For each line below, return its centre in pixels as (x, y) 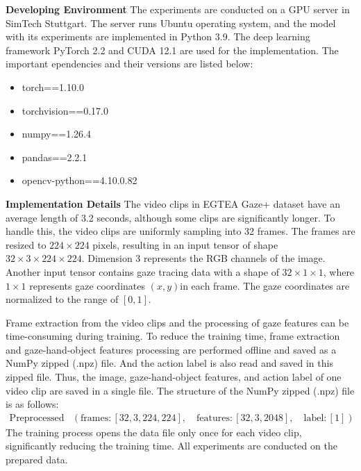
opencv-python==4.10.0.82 (79, 180)
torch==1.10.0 (53, 86)
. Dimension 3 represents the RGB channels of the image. (203, 258)
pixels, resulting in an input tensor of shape (185, 244)
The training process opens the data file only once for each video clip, (154, 432)
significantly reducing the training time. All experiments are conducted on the (171, 446)
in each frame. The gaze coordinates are (265, 285)
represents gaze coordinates (87, 285)
